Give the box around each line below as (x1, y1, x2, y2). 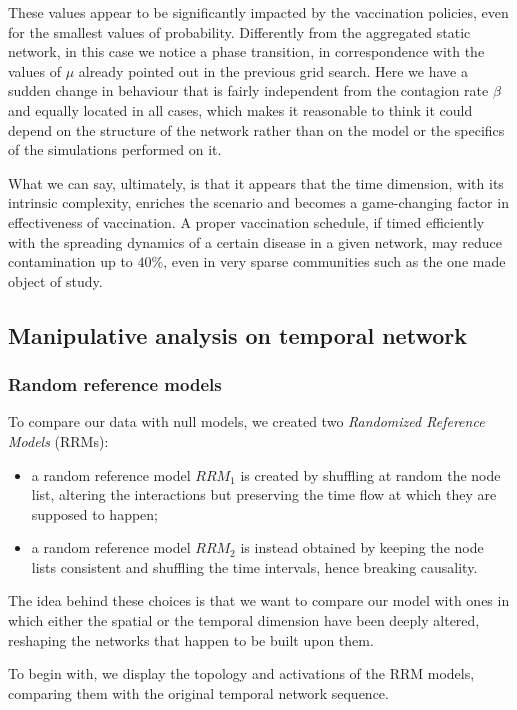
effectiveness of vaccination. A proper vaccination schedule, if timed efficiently (8, 211, 485, 232)
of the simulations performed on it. (8, 139, 222, 160)
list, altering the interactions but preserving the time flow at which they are (31, 484, 497, 505)
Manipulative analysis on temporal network (8, 319, 467, 350)
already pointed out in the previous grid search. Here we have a (78, 60, 468, 81)
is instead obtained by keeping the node (240, 537, 484, 558)
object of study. (8, 270, 103, 291)
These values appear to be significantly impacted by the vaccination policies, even (8, 2, 509, 22)
